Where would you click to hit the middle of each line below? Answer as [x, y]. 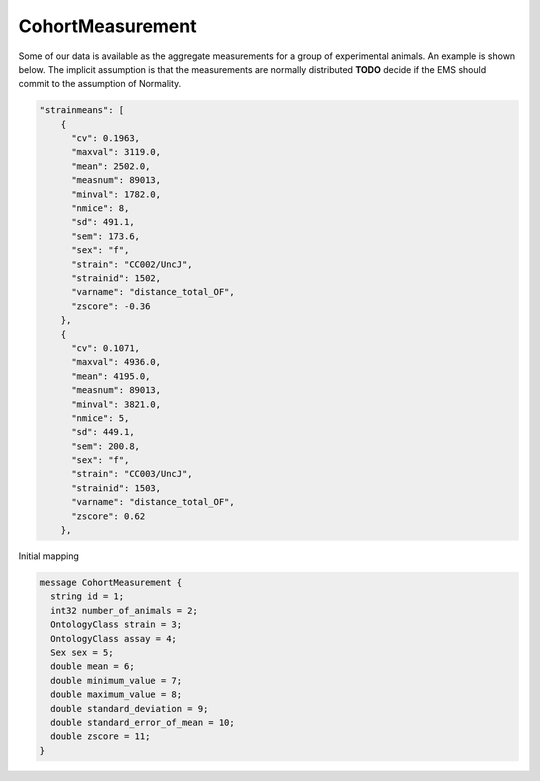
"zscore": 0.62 [108, 516]
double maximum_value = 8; [116, 694]
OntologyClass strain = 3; [116, 624]
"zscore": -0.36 [111, 306]
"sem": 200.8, [105, 446]
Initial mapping [49, 556]
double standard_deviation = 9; [129, 708]
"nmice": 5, [100, 418]
